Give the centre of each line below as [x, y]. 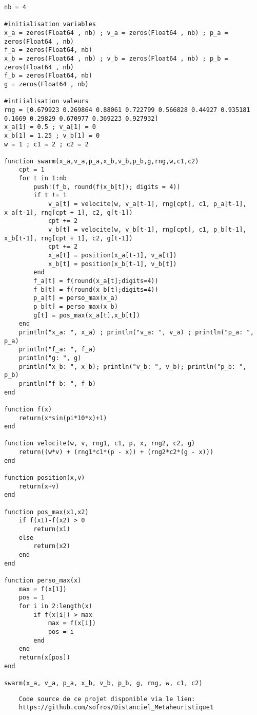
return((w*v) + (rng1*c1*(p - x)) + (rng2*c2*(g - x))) [116, 452]
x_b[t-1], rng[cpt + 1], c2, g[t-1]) [68, 238]
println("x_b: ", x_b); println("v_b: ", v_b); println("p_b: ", [133, 366]
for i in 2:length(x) [55, 606]
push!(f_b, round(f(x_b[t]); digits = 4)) [107, 187]
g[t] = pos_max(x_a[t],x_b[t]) [87, 315]
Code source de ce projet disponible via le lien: [107, 699]
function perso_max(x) [43, 580]
